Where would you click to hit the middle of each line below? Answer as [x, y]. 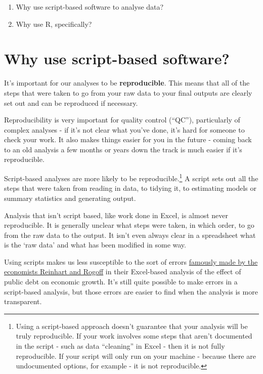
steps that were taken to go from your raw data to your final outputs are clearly [128, 92]
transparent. [23, 301]
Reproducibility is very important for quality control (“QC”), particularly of [122, 120]
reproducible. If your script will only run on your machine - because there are [136, 356]
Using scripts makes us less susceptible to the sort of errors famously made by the [131, 261]
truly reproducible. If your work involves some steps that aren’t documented [134, 336]
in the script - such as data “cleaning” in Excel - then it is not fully [120, 346]
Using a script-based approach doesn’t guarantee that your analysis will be [132, 326]
